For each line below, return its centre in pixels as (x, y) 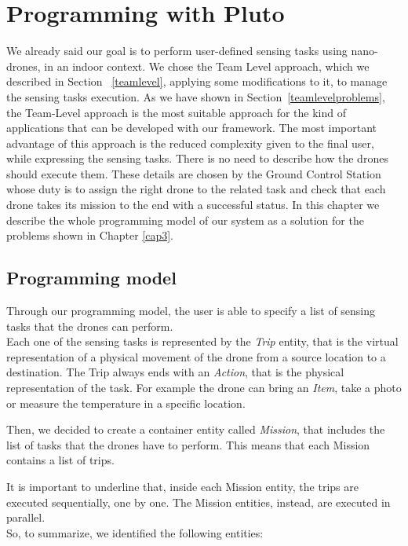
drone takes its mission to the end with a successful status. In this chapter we (193, 205)
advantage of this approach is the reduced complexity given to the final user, (190, 143)
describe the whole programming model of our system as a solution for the (185, 220)
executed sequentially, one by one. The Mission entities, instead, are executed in (199, 502)
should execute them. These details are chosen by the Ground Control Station (194, 173)
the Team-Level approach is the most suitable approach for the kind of (176, 112)
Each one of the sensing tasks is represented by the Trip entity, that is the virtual (202, 341)
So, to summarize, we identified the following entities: (135, 532)
